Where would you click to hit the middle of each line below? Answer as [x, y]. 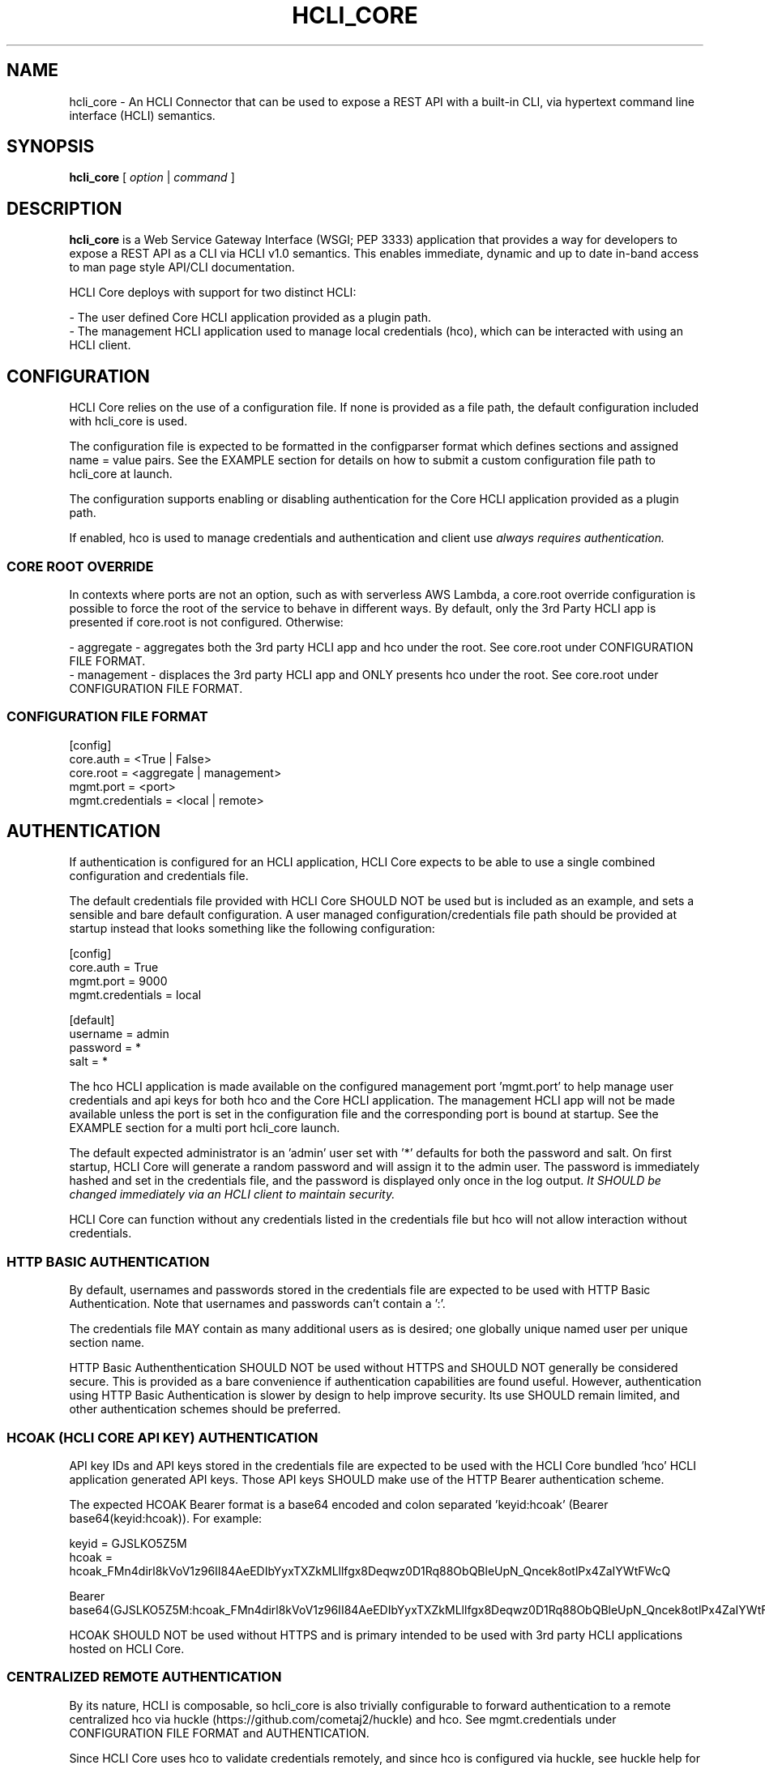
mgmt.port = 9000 [118, 981]
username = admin [119, 1034]
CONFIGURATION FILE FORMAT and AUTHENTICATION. [219, 1733]
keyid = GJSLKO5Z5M [128, 1543]
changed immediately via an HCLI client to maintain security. [232, 1194]
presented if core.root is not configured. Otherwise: [206, 622]
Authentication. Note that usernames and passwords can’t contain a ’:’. [257, 1304]
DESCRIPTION [64, 208]
